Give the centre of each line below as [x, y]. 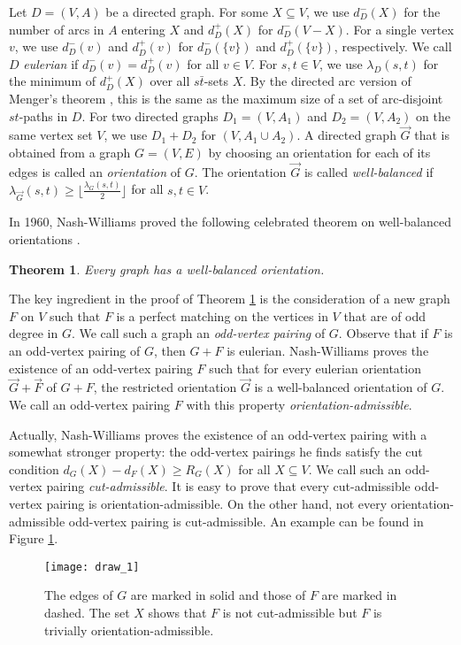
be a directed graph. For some [187, 12]
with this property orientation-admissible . [299, 404]
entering [143, 29]
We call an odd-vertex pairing [90, 404]
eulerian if [51, 63]
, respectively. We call [393, 46]
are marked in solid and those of [218, 595]
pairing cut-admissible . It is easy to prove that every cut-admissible [228, 486]
